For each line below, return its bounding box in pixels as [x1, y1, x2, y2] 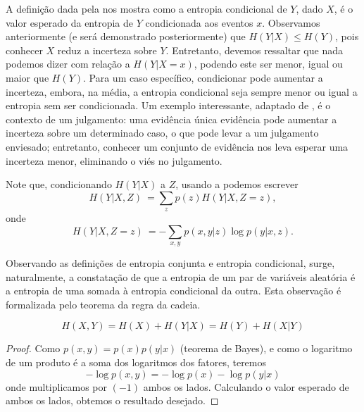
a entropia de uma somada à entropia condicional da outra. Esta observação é [6, 283, 341, 298]
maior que [6, 70, 49, 85]
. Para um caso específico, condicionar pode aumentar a [83, 70, 323, 85]
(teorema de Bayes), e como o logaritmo [180, 341, 353, 356]
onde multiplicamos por [6, 379, 108, 394]
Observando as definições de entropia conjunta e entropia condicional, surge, [6, 256, 335, 270]
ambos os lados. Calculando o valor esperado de [143, 379, 349, 394]
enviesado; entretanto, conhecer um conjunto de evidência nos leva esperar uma [6, 139, 349, 154]
